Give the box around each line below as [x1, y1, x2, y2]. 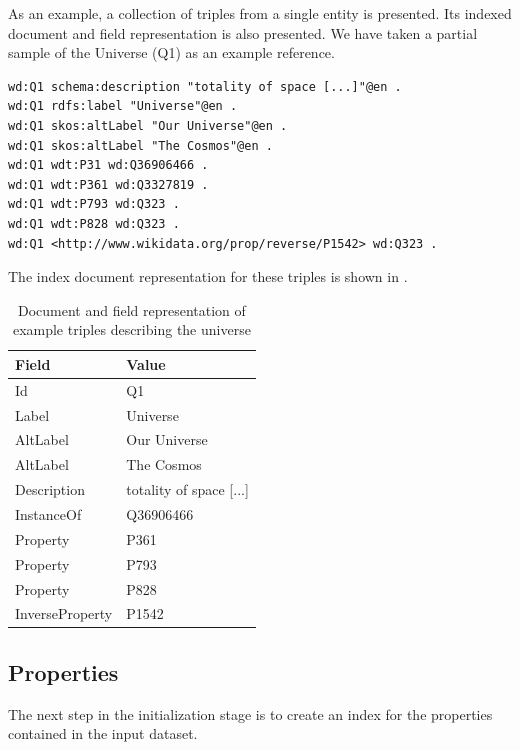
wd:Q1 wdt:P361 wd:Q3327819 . [8, 177, 209, 192]
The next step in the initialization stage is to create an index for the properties [8, 703, 493, 724]
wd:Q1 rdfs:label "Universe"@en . [8, 99, 238, 114]
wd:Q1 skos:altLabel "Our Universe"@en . [8, 118, 288, 133]
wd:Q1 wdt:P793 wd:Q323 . [8, 197, 180, 212]
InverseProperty [15, 603, 113, 624]
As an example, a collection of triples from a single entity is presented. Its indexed [8, 3, 512, 23]
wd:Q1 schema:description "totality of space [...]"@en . [8, 79, 402, 94]
